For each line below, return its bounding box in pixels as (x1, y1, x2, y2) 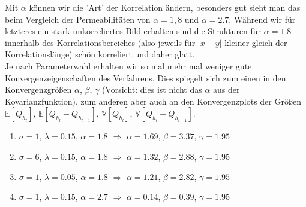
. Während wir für (229, 13, 296, 25)
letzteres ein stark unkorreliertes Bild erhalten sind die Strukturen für (5, 25, 262, 37)
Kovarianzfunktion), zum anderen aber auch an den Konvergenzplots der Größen (5, 95, 301, 107)
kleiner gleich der (224, 36, 287, 48)
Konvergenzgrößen (5, 83, 72, 96)
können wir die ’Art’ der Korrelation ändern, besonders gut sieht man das (29, 1, 301, 13)
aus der (213, 83, 240, 96)
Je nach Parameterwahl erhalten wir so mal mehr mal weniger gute (5, 59, 252, 72)
